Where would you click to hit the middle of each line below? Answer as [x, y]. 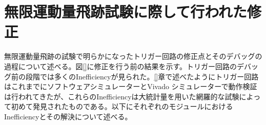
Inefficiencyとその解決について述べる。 [68, 116]
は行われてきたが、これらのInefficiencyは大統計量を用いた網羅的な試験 [122, 96]
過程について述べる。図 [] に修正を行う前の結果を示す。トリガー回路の [120, 66]
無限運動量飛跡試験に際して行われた [126, 12]
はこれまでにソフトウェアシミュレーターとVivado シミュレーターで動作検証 [131, 86]
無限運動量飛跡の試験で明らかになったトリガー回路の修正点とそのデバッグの [133, 56]
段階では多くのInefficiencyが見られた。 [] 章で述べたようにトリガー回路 [142, 76]
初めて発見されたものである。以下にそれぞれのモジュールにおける [122, 106]
